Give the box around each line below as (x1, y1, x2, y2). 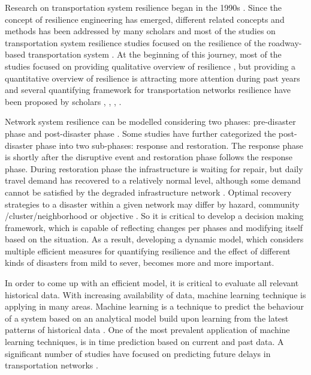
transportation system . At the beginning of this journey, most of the (28, 48, 282, 61)
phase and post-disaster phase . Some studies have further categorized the (5, 127, 276, 139)
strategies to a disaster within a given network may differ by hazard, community (5, 197, 300, 210)
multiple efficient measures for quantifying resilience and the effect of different (5, 244, 291, 257)
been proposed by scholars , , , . (5, 95, 122, 107)
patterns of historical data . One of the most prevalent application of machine (5, 323, 290, 336)
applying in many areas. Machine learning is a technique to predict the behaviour (5, 300, 304, 313)
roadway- (268, 36, 302, 49)
